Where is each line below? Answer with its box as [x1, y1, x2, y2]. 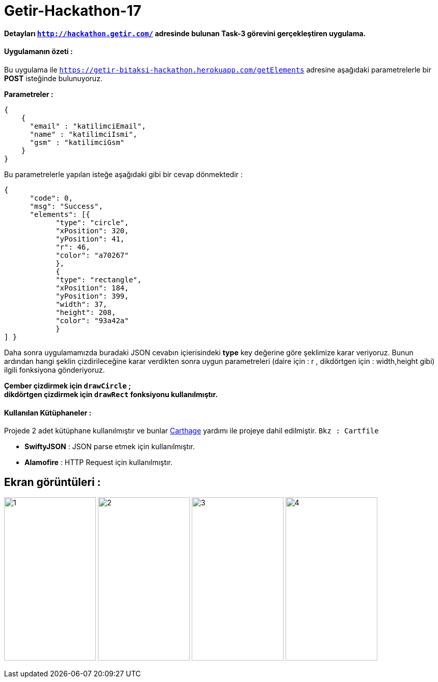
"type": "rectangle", [56, 275, 142, 284]
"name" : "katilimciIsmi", [30, 130, 138, 138]
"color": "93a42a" [56, 316, 129, 325]
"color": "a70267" [56, 251, 129, 259]
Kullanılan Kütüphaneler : [4, 408, 92, 417]
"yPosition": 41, [56, 234, 125, 243]
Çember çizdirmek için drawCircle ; [4, 381, 131, 390]
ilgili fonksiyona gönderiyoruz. [4, 365, 105, 374]
